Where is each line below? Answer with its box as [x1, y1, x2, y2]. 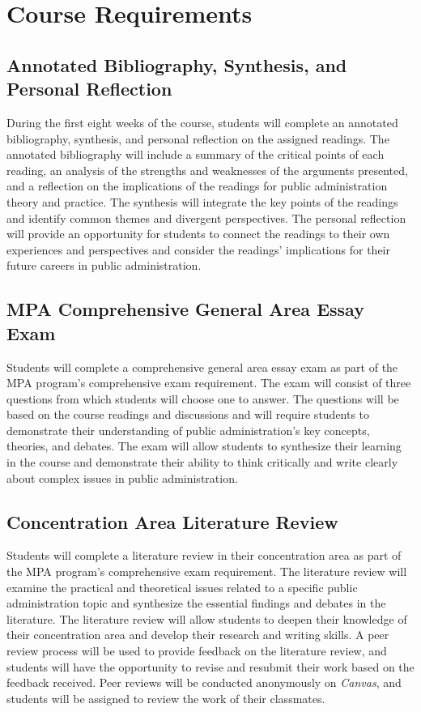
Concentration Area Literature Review [6, 509, 338, 534]
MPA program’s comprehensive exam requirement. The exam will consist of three [6, 374, 411, 391]
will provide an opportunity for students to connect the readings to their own [6, 225, 390, 242]
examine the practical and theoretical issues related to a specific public [6, 578, 358, 595]
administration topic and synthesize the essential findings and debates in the [6, 595, 386, 612]
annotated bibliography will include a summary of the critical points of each [6, 146, 385, 163]
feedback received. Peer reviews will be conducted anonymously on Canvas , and [6, 674, 402, 691]
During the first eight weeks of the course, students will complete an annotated [6, 113, 398, 130]
